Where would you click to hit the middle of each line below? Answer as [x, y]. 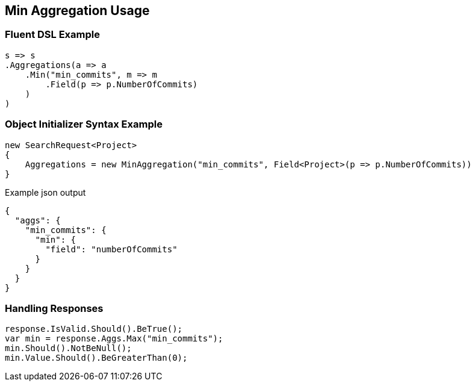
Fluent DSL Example [52, 35]
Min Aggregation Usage [77, 11]
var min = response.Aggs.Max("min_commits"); [114, 339]
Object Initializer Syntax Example [84, 124]
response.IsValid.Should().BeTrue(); [94, 329]
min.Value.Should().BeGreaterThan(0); [96, 358]
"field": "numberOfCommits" [111, 249]
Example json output [45, 192]
